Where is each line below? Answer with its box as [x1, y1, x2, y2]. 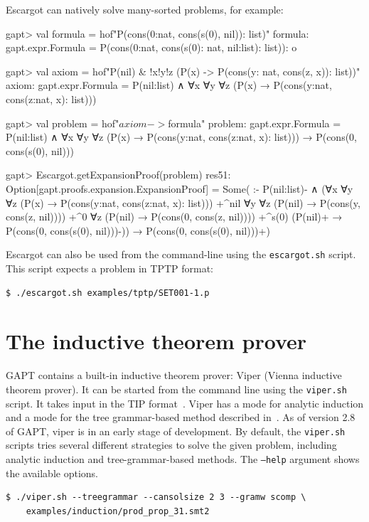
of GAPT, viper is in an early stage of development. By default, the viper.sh [6, 423, 346, 438]
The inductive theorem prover [6, 326, 307, 356]
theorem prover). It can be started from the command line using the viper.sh [6, 381, 347, 396]
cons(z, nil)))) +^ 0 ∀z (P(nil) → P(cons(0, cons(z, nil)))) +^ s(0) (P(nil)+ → [6, 209, 343, 224]
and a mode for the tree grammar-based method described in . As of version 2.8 [6, 410, 355, 425]
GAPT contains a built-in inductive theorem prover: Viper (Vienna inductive [6, 368, 342, 383]
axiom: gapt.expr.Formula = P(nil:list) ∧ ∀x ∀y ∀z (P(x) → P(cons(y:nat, [6, 78, 332, 92]
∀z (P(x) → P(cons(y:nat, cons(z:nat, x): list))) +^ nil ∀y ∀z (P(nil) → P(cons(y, [6, 195, 360, 210]
